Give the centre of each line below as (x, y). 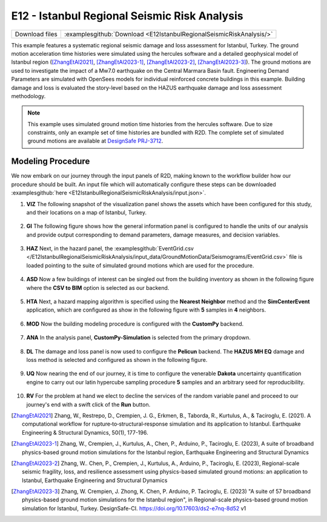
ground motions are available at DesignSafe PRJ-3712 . (95, 141)
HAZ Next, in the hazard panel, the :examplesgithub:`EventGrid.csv (110, 249)
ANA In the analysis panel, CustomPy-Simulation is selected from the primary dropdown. (139, 338)
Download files (36, 34)
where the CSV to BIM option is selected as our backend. (98, 287)
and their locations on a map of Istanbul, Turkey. (87, 212)
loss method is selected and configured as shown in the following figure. (117, 360)
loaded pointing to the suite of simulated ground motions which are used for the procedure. (140, 265)
